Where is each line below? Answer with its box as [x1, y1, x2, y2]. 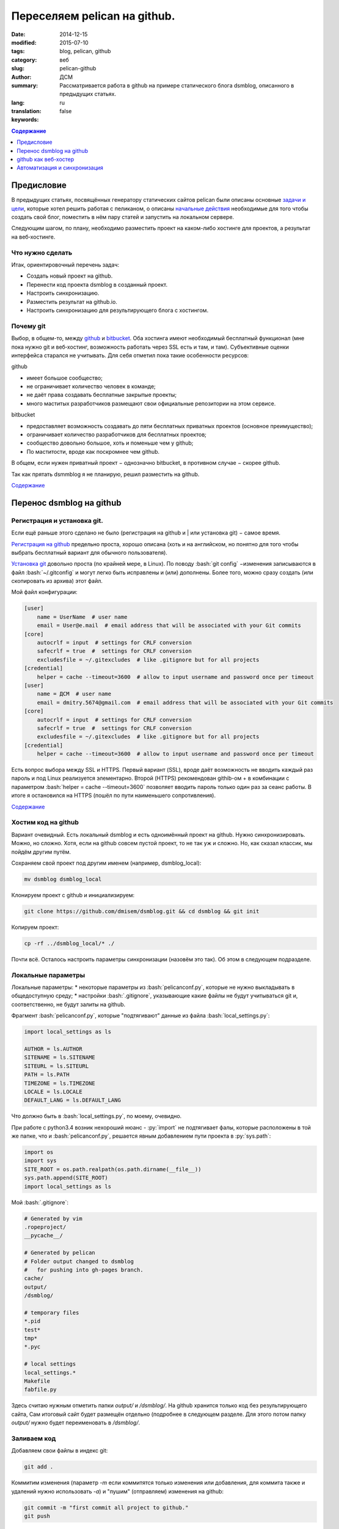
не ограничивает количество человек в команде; [26, 383, 156, 390]
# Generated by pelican [24, 1249, 96, 1256]
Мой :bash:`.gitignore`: [11, 1199, 69, 1206]
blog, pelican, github [59, 48, 111, 55]
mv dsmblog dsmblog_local [24, 875, 102, 883]
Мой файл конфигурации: [11, 588, 78, 596]
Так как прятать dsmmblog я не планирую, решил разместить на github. [11, 470, 200, 478]
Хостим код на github [11, 818, 79, 827]
